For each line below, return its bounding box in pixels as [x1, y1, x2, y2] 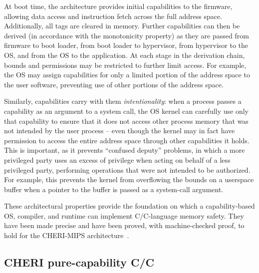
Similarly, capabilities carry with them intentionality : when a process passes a [4, 96, 242, 106]
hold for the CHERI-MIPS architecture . [4, 230, 129, 241]
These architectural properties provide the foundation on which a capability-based [4, 201, 255, 211]
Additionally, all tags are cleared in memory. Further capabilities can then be [4, 20, 240, 31]
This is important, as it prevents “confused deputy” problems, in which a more [4, 145, 245, 155]
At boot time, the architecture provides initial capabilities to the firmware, [4, 1, 233, 11]
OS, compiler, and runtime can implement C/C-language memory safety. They [4, 210, 244, 221]
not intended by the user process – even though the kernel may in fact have [4, 125, 235, 136]
